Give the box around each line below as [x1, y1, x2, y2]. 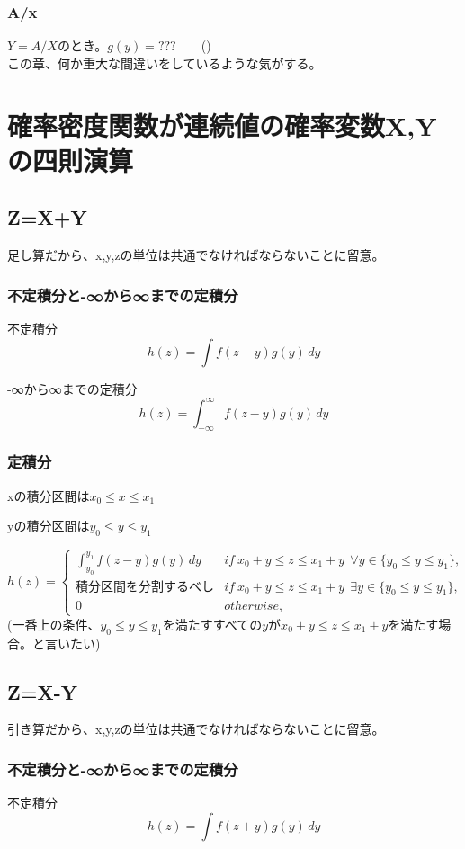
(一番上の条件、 [7, 614, 101, 633]
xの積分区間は [7, 486, 90, 505]
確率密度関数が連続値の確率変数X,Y [7, 106, 437, 143]
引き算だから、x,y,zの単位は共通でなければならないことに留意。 [7, 719, 385, 738]
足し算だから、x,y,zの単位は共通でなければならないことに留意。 [7, 246, 385, 264]
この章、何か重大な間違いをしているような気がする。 [7, 53, 322, 72]
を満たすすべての [162, 614, 263, 633]
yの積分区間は [7, 516, 90, 535]
